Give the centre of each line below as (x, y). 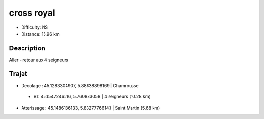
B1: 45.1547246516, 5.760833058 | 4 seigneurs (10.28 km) (92, 97)
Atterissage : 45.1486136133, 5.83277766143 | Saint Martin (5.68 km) (91, 108)
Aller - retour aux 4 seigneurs (39, 60)
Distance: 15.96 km (40, 34)
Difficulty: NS (35, 27)
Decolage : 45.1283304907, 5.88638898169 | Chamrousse (80, 85)
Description (27, 48)
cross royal (32, 13)
